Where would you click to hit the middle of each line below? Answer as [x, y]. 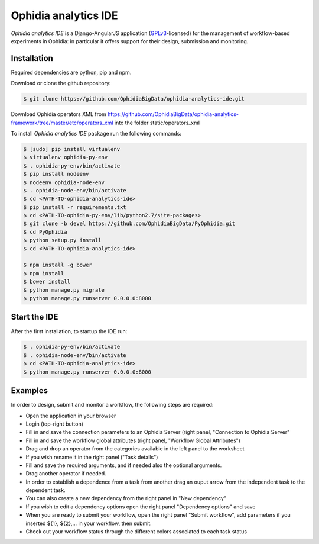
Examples [30, 391]
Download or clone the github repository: [61, 83]
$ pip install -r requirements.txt [75, 207]
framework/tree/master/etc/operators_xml [62, 123]
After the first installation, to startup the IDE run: [69, 331]
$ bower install [47, 282]
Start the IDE [35, 317]
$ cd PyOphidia [45, 232]
